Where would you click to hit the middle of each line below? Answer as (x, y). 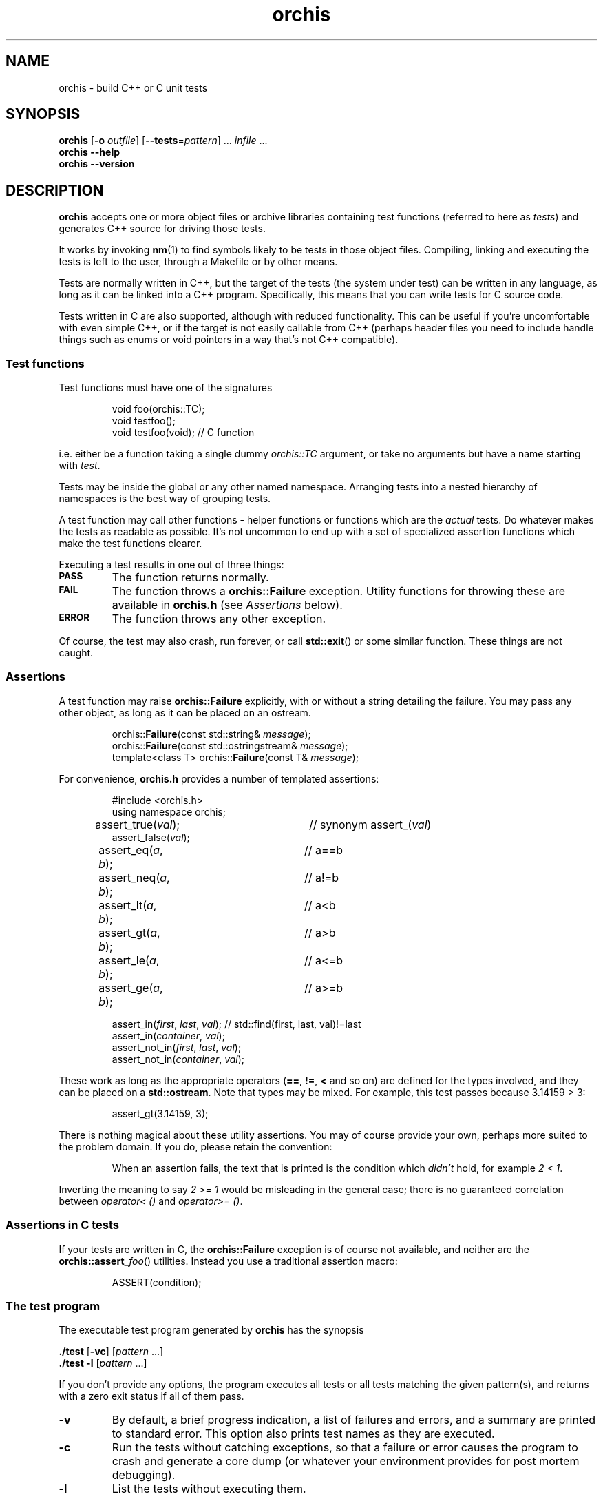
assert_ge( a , (131, 987)
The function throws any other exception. (219, 619)
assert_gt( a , (129, 932)
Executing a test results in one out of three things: (171, 565)
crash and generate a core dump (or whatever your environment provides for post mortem (346, 1461)
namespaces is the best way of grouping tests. (165, 499)
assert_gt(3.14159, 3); (160, 1113)
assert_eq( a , (131, 850)
